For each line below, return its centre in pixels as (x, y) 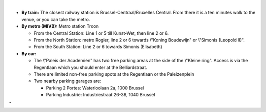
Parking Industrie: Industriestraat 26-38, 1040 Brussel (100, 95)
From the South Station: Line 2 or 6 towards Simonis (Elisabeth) (98, 47)
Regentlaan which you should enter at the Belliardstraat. (90, 67)
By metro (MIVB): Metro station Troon (60, 26)
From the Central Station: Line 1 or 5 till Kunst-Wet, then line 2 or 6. (101, 33)
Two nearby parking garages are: (67, 81)
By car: (29, 53)
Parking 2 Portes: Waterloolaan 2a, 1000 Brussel (95, 88)
